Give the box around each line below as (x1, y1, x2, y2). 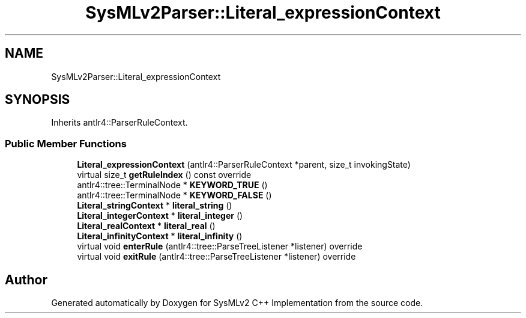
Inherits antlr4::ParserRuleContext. (51, 117, 188, 128)
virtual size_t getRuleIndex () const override (77, 170, 252, 180)
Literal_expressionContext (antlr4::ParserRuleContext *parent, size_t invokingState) (77, 159, 411, 170)
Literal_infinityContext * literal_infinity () (77, 231, 243, 242)
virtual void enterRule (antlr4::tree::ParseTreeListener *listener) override (77, 241, 363, 252)
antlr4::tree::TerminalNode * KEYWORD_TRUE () (77, 180, 268, 191)
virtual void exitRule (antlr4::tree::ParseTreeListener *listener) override (77, 251, 356, 262)
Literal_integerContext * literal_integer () (77, 210, 243, 221)
